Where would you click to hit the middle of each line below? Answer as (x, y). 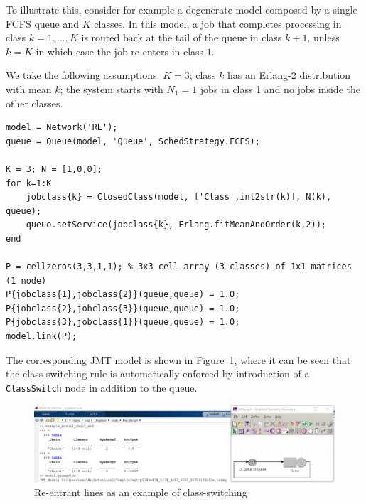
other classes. (34, 103)
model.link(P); (42, 337)
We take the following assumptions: (83, 75)
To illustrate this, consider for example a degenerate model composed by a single (182, 9)
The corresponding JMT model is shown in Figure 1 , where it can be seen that (178, 359)
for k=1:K (29, 183)
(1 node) (26, 280)
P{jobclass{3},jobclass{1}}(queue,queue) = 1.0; (123, 322)
